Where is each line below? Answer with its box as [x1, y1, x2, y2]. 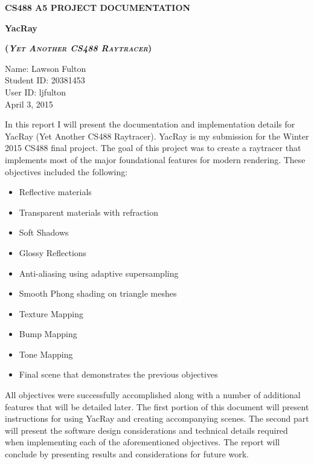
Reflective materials [19, 185, 92, 198]
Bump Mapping [19, 327, 77, 340]
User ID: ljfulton [5, 85, 66, 98]
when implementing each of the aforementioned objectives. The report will [5, 436, 280, 448]
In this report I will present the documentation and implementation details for [5, 118, 295, 130]
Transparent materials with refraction [19, 205, 158, 218]
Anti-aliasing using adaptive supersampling [19, 266, 179, 279]
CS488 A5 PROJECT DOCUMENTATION [5, 1, 191, 13]
